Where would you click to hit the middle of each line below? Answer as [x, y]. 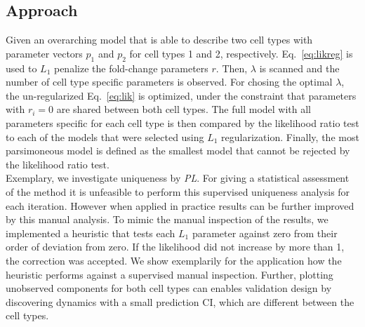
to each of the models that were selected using [105, 136]
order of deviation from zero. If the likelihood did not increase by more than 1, [175, 247]
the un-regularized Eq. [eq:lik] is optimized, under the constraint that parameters [181, 95]
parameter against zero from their [265, 233]
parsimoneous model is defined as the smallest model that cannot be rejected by [178, 151]
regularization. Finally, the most [290, 136]
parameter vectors [44, 53]
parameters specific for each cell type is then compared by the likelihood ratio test [182, 122]
